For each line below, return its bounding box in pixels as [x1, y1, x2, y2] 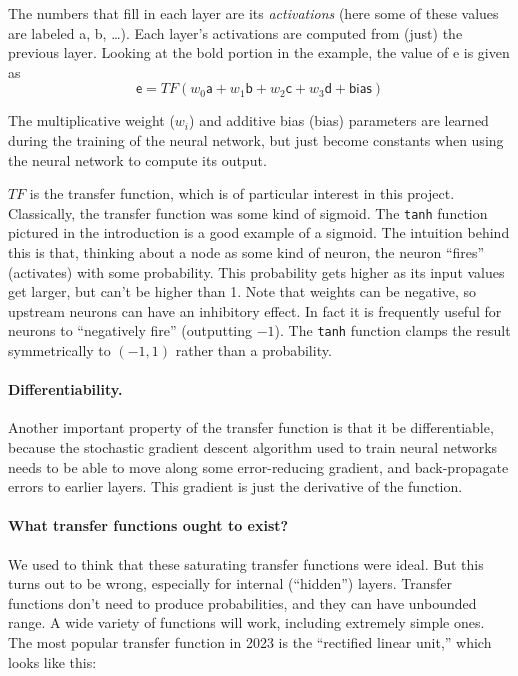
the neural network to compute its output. [8, 149, 267, 170]
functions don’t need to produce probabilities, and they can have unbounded [8, 592, 477, 613]
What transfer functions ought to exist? [8, 515, 289, 536]
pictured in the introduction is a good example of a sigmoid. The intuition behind [8, 222, 510, 243]
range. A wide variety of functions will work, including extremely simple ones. [8, 612, 485, 633]
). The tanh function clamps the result [274, 320, 511, 341]
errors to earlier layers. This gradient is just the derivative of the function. [8, 476, 463, 497]
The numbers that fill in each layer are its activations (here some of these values [8, 3, 499, 23]
